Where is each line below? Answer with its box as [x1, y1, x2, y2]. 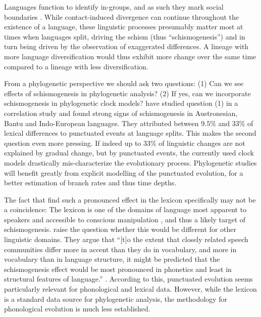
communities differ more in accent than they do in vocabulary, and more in [4, 244, 237, 254]
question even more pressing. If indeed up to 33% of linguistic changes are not [4, 137, 245, 148]
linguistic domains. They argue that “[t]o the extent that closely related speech [4, 234, 248, 245]
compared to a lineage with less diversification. [4, 61, 148, 71]
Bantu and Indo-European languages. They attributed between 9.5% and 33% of [4, 117, 253, 128]
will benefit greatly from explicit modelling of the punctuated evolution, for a [4, 167, 243, 178]
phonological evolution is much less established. [4, 303, 150, 314]
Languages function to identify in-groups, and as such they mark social [4, 2, 224, 12]
